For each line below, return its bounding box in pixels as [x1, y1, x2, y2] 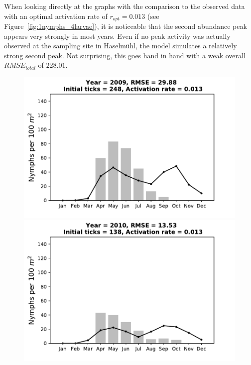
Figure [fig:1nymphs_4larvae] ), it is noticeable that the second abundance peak [4, 21, 247, 31]
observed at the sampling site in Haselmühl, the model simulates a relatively [4, 40, 237, 51]
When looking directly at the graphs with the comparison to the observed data [4, 1, 245, 11]
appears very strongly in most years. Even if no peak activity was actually [4, 30, 231, 41]
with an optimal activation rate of [4, 10, 108, 21]
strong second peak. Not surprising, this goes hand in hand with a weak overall [4, 50, 246, 60]
